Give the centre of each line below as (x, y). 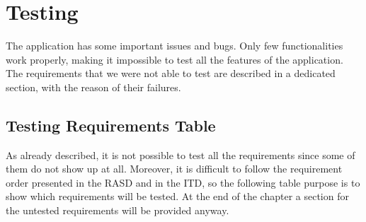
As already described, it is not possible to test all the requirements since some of (181, 154)
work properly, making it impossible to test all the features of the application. (175, 59)
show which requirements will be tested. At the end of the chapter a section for (177, 196)
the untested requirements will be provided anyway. (118, 210)
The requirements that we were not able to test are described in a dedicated (171, 73)
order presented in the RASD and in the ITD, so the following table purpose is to (183, 182)
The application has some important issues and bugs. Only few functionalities (175, 46)
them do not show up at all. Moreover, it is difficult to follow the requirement (174, 169)
